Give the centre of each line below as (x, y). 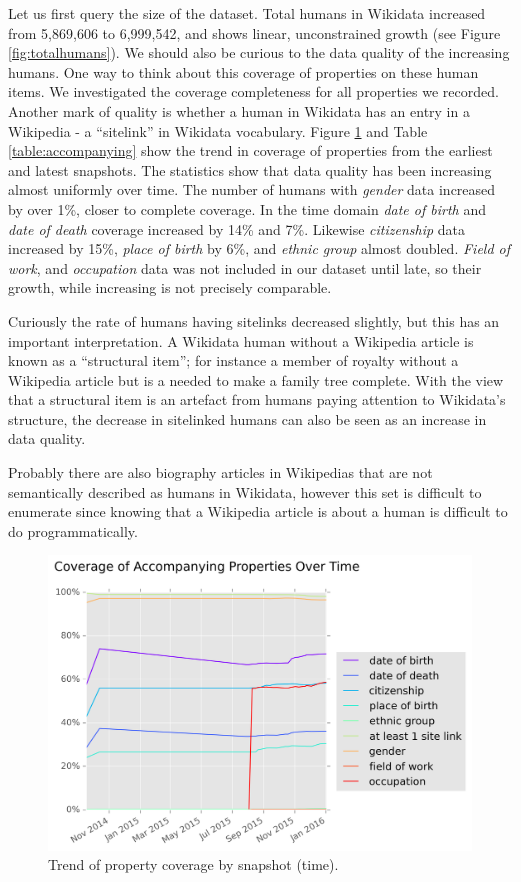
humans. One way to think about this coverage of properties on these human (243, 71)
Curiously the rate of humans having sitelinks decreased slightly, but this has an (254, 320)
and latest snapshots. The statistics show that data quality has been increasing (250, 169)
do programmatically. (73, 530)
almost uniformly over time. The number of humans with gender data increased (252, 189)
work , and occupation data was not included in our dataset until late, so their (245, 267)
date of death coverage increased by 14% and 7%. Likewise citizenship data (236, 228)
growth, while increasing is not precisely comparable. (170, 287)
